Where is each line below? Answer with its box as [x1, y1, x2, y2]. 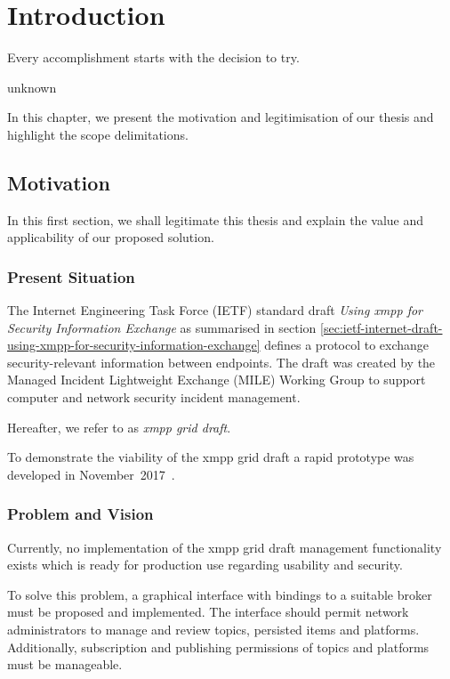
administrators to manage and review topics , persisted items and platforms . [7, 620, 420, 639]
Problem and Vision [7, 503, 154, 525]
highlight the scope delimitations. [7, 125, 189, 143]
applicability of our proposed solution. [7, 228, 214, 247]
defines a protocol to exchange [264, 335, 430, 354]
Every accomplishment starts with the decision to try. [7, 48, 300, 67]
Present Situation [7, 265, 135, 287]
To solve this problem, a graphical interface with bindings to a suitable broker [7, 585, 432, 603]
